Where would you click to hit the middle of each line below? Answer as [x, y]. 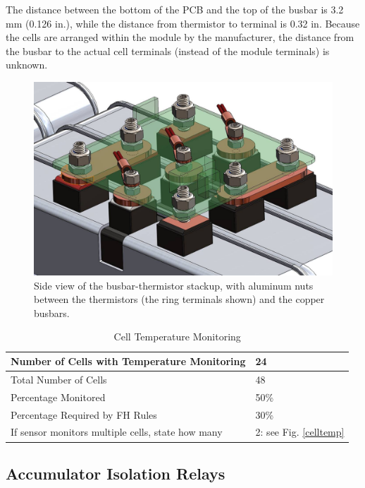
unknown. [27, 65]
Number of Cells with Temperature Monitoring [128, 361]
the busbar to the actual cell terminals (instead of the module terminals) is [168, 50]
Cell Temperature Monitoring [177, 337]
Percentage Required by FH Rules [84, 414]
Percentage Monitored [58, 397]
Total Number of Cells [59, 379]
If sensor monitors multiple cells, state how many [117, 432]
